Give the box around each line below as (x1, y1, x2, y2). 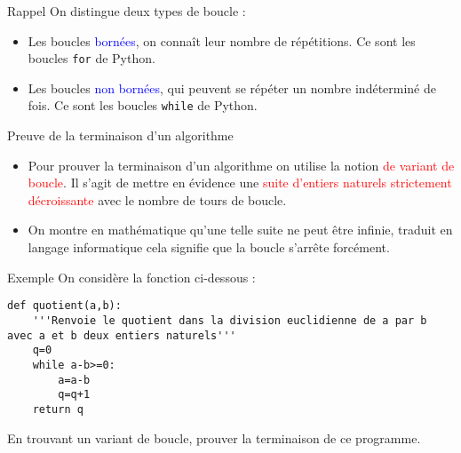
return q (32, 402, 83, 416)
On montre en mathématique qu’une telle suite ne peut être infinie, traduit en (28, 220, 453, 239)
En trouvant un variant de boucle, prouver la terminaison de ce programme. (7, 428, 421, 447)
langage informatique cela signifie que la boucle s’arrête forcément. (28, 238, 390, 257)
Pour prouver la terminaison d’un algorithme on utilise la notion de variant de (28, 155, 455, 174)
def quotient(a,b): (7, 299, 122, 313)
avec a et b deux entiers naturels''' (7, 329, 236, 342)
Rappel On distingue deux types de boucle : (7, 2, 246, 20)
